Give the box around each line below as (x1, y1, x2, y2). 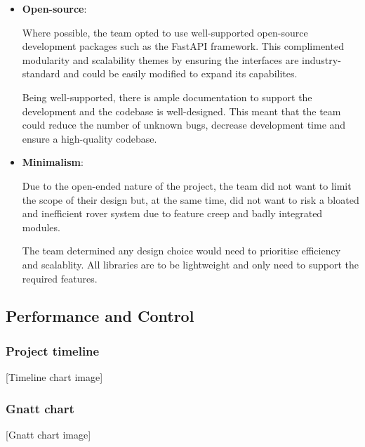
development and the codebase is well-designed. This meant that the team (22, 103, 341, 118)
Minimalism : (22, 155, 84, 169)
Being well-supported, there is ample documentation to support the (22, 89, 312, 104)
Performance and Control (6, 305, 194, 327)
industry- (302, 52, 341, 67)
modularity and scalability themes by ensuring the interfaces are (22, 52, 299, 67)
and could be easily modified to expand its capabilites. (63, 66, 298, 81)
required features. (22, 271, 98, 285)
